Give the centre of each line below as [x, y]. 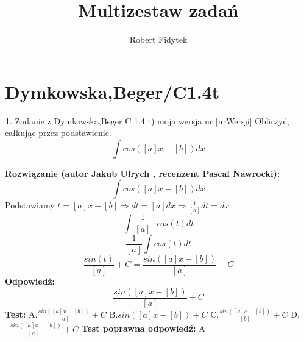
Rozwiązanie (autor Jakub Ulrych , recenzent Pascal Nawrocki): [143, 173]
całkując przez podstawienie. [58, 133]
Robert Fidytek [158, 39]
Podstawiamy [30, 205]
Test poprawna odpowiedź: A [143, 328]
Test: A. [21, 314]
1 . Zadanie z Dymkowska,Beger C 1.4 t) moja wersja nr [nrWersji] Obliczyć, [147, 120]
